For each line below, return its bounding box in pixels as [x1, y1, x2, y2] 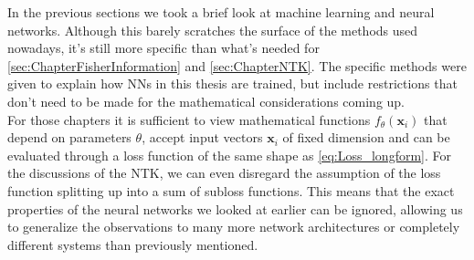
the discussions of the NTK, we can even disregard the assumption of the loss [7, 163, 441, 182]
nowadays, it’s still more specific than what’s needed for [7, 38, 320, 57]
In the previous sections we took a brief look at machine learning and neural [7, 3, 435, 21]
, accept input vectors [142, 128, 263, 147]
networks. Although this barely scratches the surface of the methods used [7, 20, 418, 39]
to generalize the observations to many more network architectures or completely [7, 217, 460, 236]
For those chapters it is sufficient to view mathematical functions [7, 109, 371, 129]
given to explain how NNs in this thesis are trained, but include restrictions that [7, 74, 458, 93]
